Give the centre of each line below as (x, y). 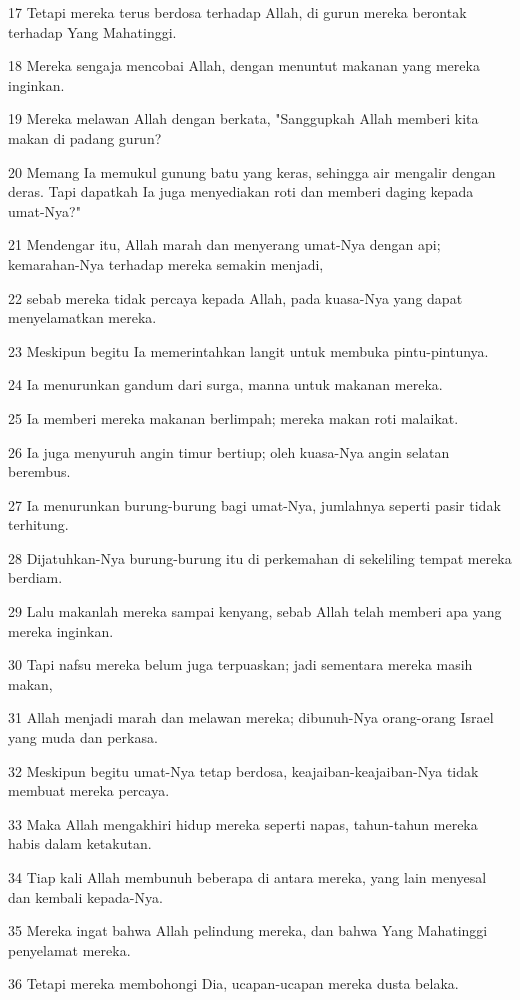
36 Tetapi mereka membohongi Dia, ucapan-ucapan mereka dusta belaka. (233, 983)
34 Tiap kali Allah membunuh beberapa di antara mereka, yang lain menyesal (247, 877)
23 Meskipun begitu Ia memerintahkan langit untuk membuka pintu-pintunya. (248, 350)
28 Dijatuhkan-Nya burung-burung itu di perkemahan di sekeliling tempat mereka (260, 557)
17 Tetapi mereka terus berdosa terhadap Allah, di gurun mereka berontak (237, 12)
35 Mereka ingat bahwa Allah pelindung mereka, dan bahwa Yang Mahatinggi (248, 930)
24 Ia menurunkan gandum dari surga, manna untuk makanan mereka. (225, 384)
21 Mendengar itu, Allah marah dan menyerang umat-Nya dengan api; (224, 244)
